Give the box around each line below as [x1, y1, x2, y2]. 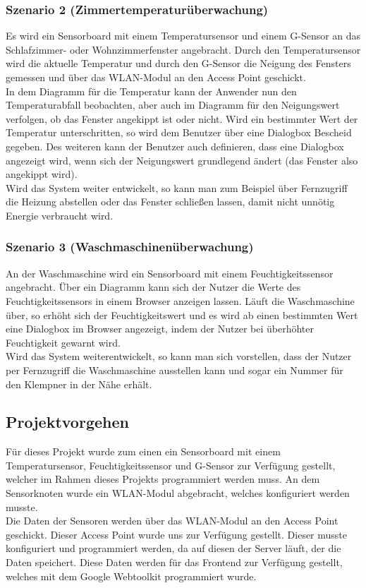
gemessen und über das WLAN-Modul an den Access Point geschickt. [6, 70, 306, 84]
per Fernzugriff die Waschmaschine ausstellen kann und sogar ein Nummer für [6, 362, 343, 377]
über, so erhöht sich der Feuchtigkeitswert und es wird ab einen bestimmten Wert [6, 307, 358, 322]
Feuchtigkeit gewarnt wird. [6, 335, 121, 349]
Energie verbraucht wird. [6, 208, 114, 222]
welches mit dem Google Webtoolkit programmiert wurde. [6, 568, 257, 583]
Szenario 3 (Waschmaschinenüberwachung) [6, 238, 254, 256]
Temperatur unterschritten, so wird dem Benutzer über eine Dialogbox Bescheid [6, 125, 352, 140]
